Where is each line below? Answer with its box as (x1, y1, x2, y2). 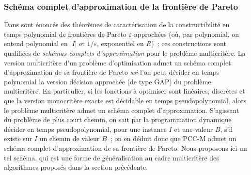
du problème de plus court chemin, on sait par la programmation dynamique (4, 114, 232, 125)
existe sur (4, 133, 32, 143)
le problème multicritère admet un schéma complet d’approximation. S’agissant (4, 105, 239, 115)
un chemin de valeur (39, 133, 100, 143)
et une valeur (174, 124, 213, 134)
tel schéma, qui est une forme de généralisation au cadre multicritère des (4, 152, 219, 162)
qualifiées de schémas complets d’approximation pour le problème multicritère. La (4, 48, 246, 58)
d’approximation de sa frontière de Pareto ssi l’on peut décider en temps (4, 67, 220, 77)
